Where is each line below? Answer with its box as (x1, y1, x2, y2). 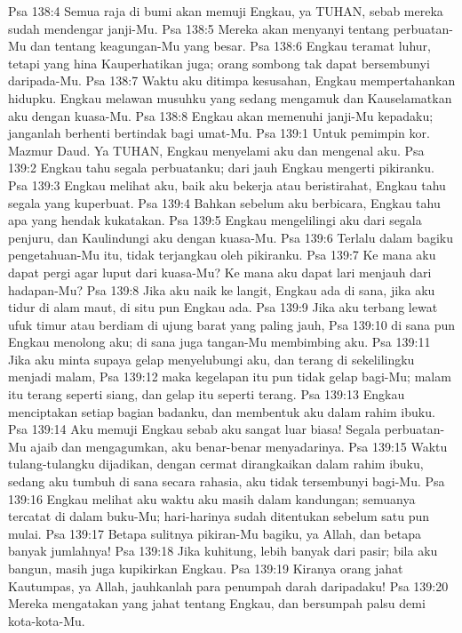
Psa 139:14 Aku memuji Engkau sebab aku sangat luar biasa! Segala (8, 420, 381, 438)
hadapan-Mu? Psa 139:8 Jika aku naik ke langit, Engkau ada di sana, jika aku (8, 280, 435, 299)
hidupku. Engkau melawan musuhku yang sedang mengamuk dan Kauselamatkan (8, 88, 452, 107)
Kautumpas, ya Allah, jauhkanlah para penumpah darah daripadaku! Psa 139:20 (8, 576, 449, 595)
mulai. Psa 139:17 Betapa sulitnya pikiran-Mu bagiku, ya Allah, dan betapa (8, 524, 421, 542)
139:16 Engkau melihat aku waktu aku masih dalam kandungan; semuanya (8, 489, 416, 508)
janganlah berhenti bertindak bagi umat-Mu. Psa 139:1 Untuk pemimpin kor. (8, 124, 430, 142)
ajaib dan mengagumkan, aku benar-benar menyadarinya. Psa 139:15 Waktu (30, 437, 448, 455)
